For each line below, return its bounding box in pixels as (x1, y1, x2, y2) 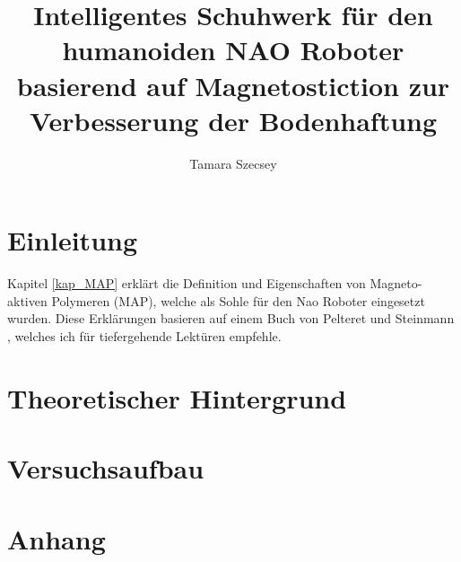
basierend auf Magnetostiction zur (16, 66, 450, 103)
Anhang (7, 520, 106, 557)
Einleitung (7, 222, 138, 259)
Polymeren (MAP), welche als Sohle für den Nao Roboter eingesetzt (51, 291, 425, 310)
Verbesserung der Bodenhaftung (29, 101, 438, 138)
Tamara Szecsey (189, 154, 277, 172)
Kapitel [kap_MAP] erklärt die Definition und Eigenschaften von (7, 274, 366, 293)
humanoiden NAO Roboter (62, 31, 404, 68)
